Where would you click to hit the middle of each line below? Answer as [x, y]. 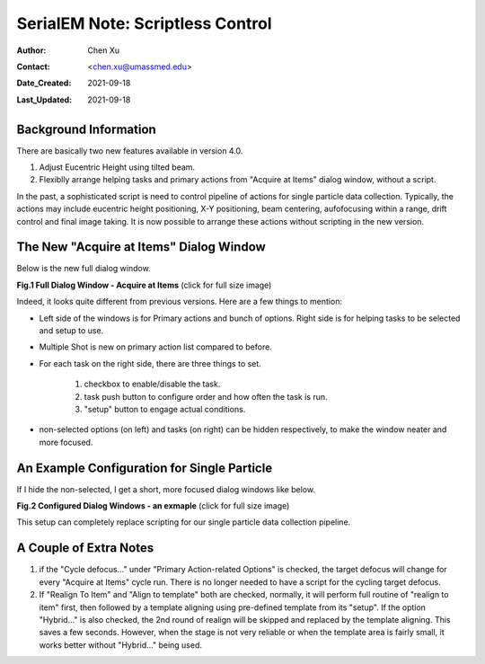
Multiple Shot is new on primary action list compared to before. [156, 347]
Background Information [86, 129]
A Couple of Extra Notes [85, 548]
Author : [31, 50]
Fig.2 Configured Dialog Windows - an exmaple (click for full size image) [153, 506]
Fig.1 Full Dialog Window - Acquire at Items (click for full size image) [144, 285]
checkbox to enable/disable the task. [152, 384]
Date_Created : [44, 83]
